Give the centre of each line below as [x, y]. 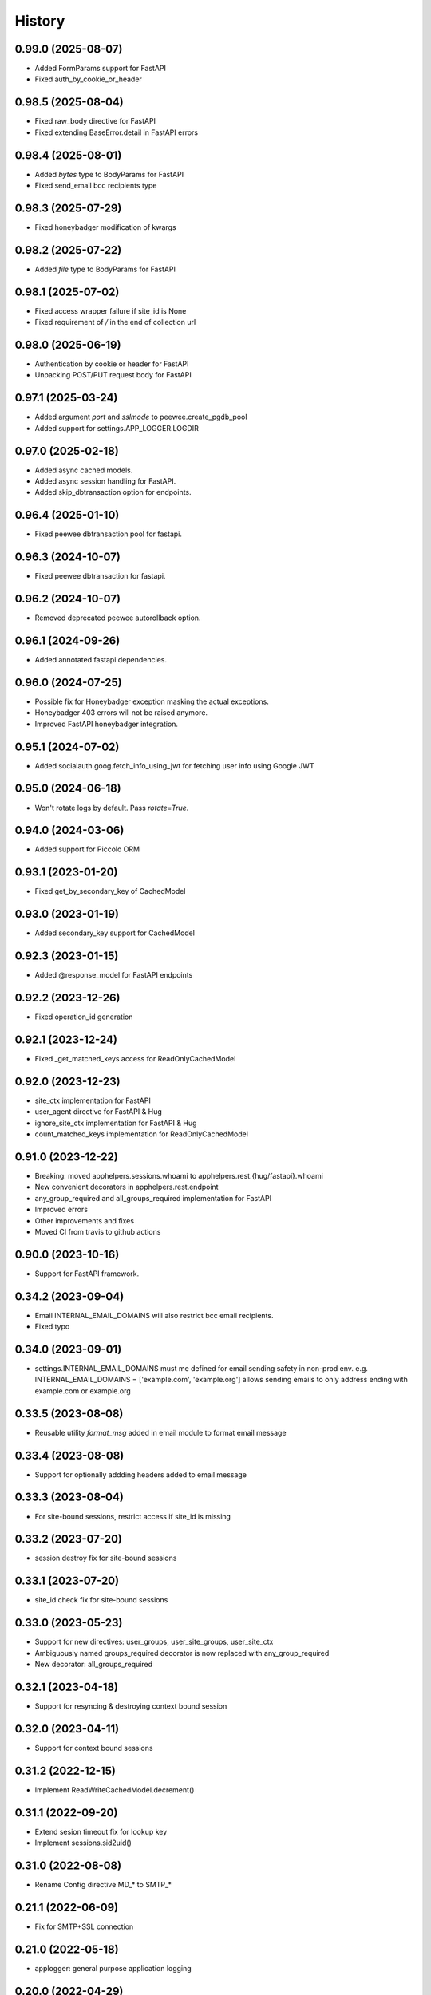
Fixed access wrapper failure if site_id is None [111, 310]
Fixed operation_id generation [84, 1017]
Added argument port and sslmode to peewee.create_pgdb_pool [141, 417]
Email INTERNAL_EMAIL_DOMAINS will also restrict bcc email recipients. [154, 1315]
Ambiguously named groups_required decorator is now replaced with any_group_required [182, 1653]
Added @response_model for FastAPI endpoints [114, 975]
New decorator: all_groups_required [94, 1665]
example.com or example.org [83, 1391]
